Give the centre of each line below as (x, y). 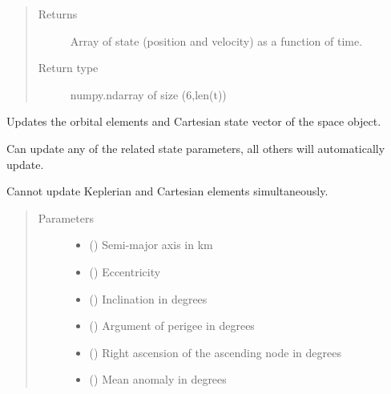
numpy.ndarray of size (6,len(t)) (148, 94)
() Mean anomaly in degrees (158, 379)
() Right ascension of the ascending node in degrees (215, 352)
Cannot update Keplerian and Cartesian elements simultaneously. (167, 191)
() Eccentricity (125, 271)
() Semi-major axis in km (151, 245)
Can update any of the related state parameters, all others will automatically (196, 148)
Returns (58, 14)
